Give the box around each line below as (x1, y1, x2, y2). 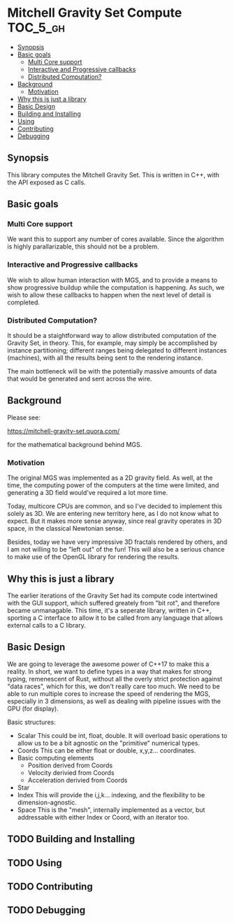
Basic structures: (7, 718, 56, 726)
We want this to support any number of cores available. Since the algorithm (7, 235, 224, 244)
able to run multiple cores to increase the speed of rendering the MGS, (7, 689, 211, 697)
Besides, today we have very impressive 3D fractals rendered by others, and (7, 538, 228, 546)
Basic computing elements (17, 753, 94, 762)
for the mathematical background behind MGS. (7, 440, 142, 448)
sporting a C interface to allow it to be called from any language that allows (7, 613, 224, 622)
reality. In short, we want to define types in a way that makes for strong (7, 667, 212, 675)
